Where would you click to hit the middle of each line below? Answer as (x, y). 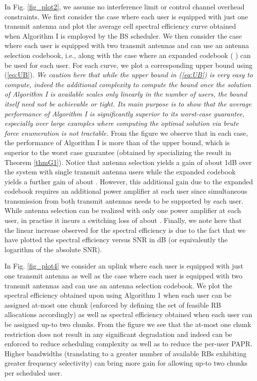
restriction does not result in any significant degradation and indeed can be (118, 334)
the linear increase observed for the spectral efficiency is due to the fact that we (125, 230)
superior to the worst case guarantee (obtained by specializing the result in (118, 152)
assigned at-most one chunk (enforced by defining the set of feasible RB (113, 304)
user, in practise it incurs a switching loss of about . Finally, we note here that (123, 220)
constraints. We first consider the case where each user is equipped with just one (126, 16)
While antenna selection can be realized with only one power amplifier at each (123, 210)
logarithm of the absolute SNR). (53, 249)
